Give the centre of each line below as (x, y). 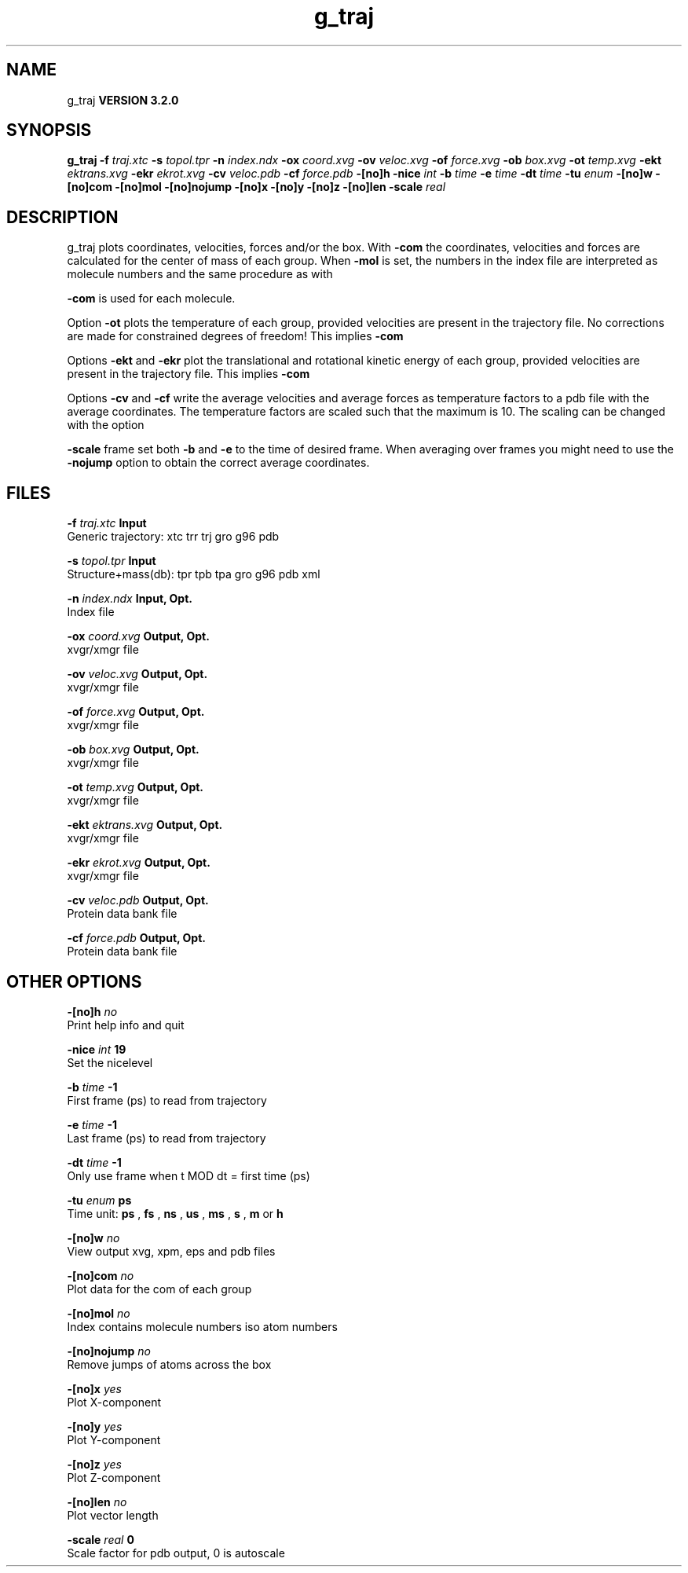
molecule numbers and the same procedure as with (200, 274)
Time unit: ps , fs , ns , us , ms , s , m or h (175, 1213)
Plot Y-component (114, 1439)
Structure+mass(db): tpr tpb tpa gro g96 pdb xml (194, 574)
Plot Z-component (114, 1477)
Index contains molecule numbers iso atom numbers (202, 1326)
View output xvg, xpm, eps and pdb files (171, 1251)
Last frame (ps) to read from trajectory (167, 1138)
